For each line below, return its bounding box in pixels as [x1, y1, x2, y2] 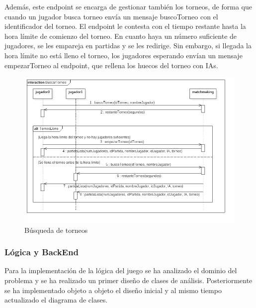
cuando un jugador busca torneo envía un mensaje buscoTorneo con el [4, 11, 218, 21]
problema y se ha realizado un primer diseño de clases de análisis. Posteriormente [4, 275, 253, 286]
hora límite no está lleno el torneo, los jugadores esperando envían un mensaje [4, 50, 243, 60]
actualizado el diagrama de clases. [4, 295, 108, 305]
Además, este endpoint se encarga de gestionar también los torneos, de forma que [4, 1, 252, 11]
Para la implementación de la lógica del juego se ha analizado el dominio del [4, 265, 237, 276]
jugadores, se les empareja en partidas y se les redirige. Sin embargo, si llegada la [4, 40, 252, 51]
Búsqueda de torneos [24, 224, 88, 235]
